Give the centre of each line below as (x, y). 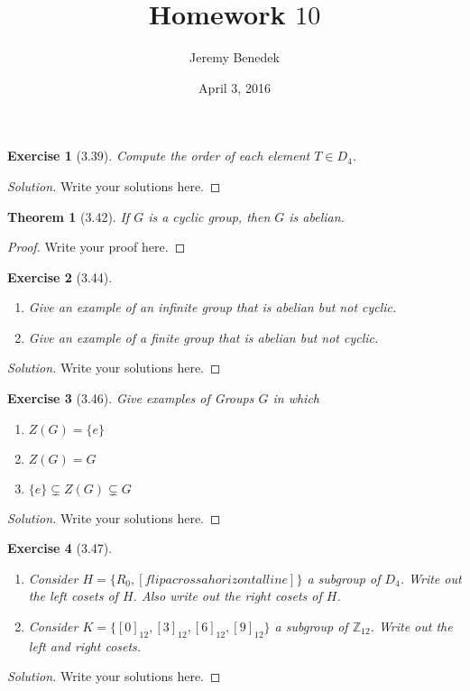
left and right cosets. (85, 645)
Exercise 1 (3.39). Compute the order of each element (159, 156)
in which (296, 398)
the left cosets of (73, 596)
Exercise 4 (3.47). (60, 548)
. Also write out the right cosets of (227, 596)
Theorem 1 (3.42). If (69, 216)
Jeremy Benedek (235, 57)
